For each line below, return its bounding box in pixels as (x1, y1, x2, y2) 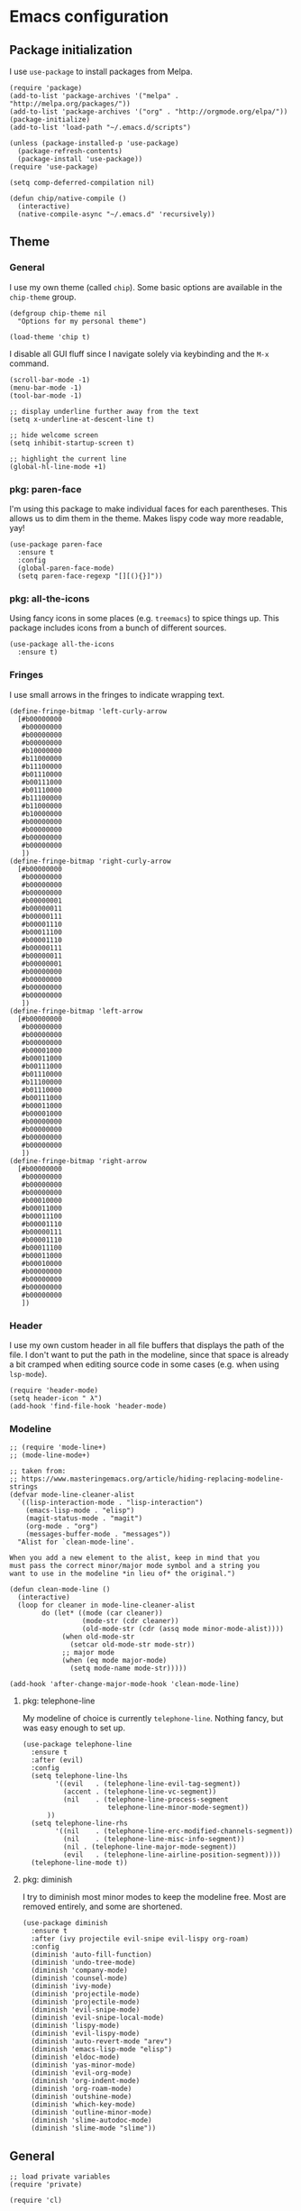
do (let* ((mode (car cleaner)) (41, 1609, 164, 1618)
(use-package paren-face (9, 539, 103, 549)
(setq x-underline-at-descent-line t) (9, 415, 155, 424)
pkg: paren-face (9, 482, 82, 495)
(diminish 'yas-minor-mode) (31, 2060, 137, 2070)
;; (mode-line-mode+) (9, 1451, 91, 1460)
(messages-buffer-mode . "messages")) (25, 1530, 171, 1539)
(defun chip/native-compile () (9, 194, 127, 203)
